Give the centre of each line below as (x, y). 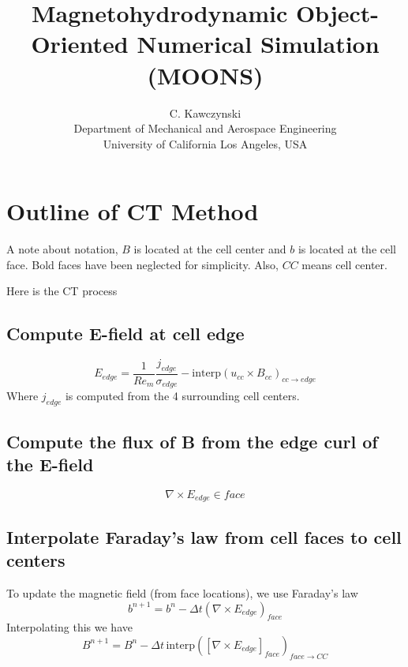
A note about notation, (62, 249)
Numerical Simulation (258, 44)
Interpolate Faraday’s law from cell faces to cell (204, 536)
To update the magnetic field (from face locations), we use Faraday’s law (182, 592)
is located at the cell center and (210, 249)
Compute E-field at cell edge (125, 333)
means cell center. (344, 264)
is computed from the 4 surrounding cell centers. (182, 396)
